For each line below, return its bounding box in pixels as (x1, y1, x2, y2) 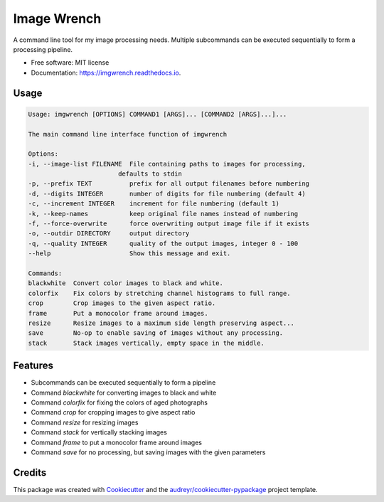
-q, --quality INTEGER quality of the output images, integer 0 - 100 (28, 239, 299, 247)
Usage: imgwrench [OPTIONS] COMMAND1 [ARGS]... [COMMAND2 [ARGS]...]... (28, 110, 287, 118)
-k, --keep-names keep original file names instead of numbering (28, 210, 299, 218)
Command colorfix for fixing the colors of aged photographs (31, 398, 208, 407)
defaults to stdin (117, 170, 183, 178)
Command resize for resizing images (31, 418, 139, 427)
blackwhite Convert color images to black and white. (28, 279, 223, 287)
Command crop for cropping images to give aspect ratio (31, 408, 196, 417)
